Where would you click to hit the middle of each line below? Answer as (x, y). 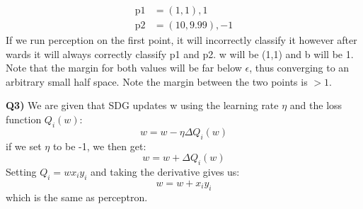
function (24, 119)
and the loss (316, 105)
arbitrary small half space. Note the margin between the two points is (157, 81)
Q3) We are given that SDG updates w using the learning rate (142, 105)
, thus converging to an (299, 68)
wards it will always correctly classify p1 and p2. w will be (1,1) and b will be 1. (180, 53)
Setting (21, 172)
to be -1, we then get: (99, 146)
